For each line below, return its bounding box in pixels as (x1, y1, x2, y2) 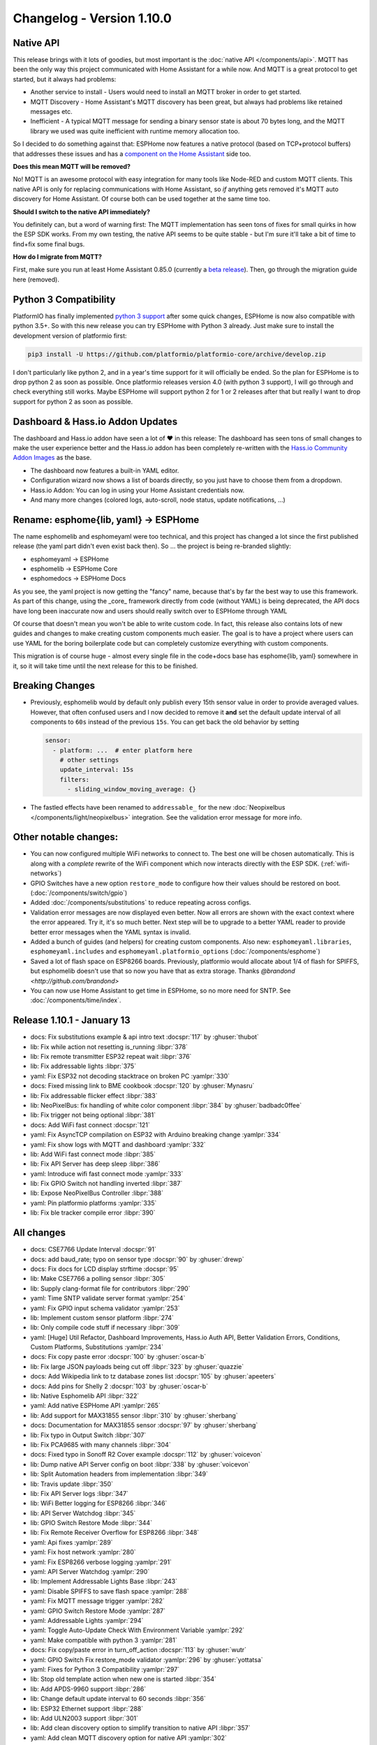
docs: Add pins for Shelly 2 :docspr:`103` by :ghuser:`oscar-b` (30, 1382, 209, 1390)
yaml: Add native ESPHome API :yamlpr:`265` (30, 1402, 161, 1410)
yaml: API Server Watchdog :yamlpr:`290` (30, 1568, 150, 1576)
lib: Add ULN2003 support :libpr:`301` (30, 1714, 139, 1722)
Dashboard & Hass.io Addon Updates (13, 415, 178, 427)
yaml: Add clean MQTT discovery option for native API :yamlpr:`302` (30, 1733, 227, 1742)
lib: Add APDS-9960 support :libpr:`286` (30, 1684, 147, 1693)
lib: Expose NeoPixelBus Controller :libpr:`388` (30, 1189, 164, 1197)
